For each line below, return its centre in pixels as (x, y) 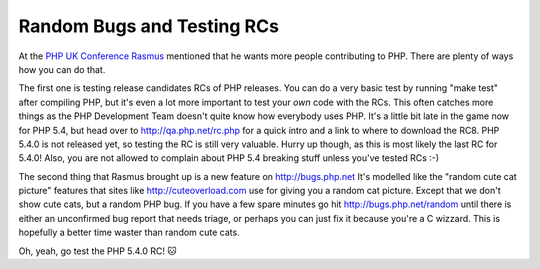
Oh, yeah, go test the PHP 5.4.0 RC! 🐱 (97, 251)
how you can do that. (62, 69)
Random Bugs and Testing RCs (149, 26)
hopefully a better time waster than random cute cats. (129, 232)
